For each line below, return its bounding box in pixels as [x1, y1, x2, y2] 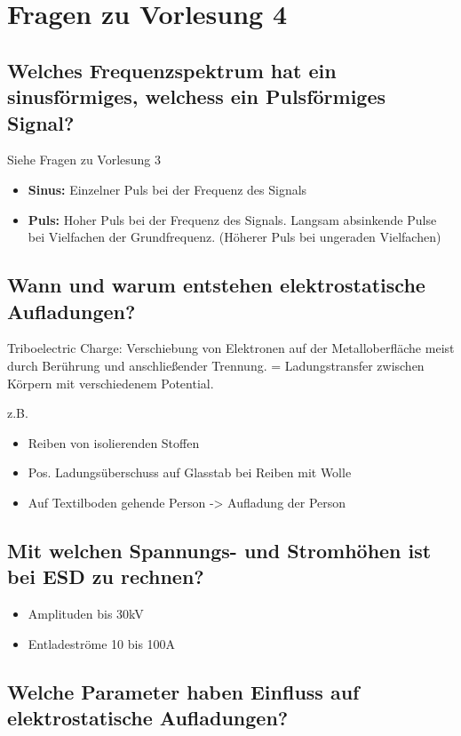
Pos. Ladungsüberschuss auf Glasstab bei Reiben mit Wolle [28, 463, 352, 482]
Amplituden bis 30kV [28, 604, 144, 623]
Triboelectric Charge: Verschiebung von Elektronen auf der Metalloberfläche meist [7, 339, 455, 357]
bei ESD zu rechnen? [7, 563, 204, 590]
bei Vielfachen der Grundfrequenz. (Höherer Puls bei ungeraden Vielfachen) [28, 228, 441, 246]
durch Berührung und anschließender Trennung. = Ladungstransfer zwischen [7, 356, 425, 374]
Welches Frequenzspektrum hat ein [7, 56, 337, 84]
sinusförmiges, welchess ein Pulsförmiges [7, 83, 386, 110]
